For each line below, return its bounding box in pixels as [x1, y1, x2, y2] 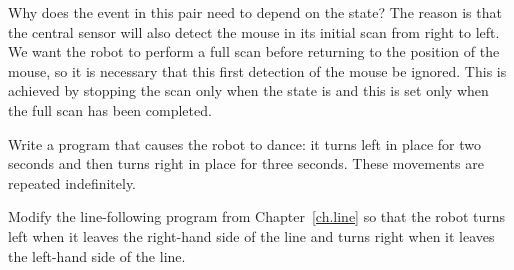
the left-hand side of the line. [8, 245, 186, 266]
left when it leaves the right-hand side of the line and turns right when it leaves [8, 225, 495, 246]
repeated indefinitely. [8, 172, 137, 193]
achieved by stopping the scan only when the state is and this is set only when [8, 80, 489, 101]
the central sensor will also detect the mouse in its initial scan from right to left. [8, 21, 500, 42]
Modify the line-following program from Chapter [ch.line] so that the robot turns [8, 206, 506, 227]
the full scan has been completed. [8, 99, 212, 120]
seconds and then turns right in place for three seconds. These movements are [8, 153, 484, 174]
